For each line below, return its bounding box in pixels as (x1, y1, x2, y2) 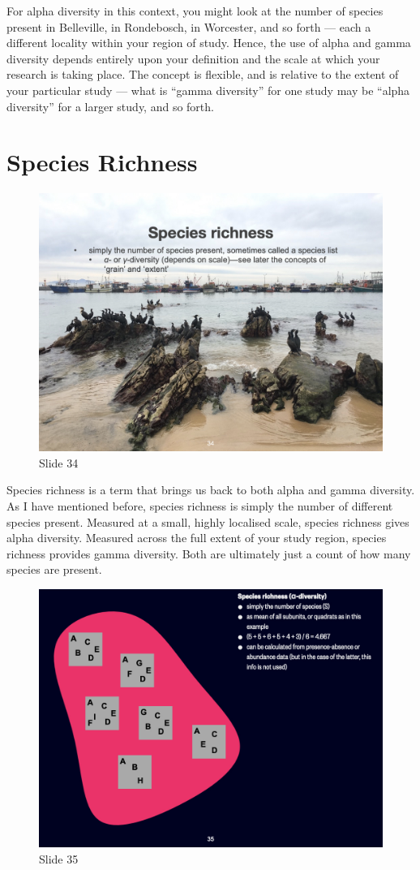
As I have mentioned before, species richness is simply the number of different (6, 497, 393, 515)
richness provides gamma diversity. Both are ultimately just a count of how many (6, 545, 411, 562)
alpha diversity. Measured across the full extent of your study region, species (6, 529, 387, 546)
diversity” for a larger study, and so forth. (6, 97, 214, 114)
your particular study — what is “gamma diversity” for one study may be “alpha (6, 81, 410, 98)
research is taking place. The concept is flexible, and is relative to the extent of (6, 66, 399, 83)
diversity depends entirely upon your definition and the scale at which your (6, 50, 380, 67)
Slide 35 (39, 850, 79, 867)
